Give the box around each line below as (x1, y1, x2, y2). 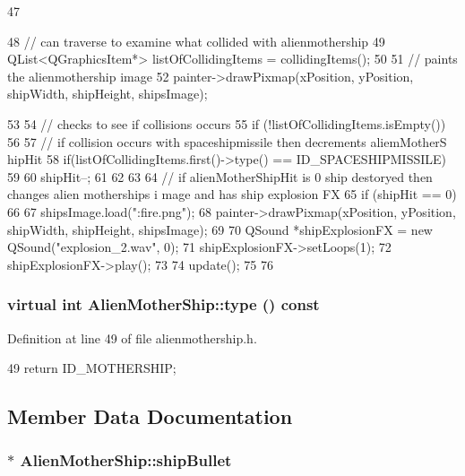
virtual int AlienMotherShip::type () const (7, 293, 320, 316)
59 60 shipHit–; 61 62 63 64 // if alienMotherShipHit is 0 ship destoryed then (7, 167, 433, 186)
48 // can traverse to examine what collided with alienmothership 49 (7, 31, 385, 50)
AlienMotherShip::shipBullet (20, 449, 232, 472)
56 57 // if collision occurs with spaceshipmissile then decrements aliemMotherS (7, 132, 447, 151)
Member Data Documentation (7, 402, 293, 430)
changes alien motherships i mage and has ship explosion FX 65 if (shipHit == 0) (7, 185, 457, 203)
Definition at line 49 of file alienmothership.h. (7, 328, 257, 347)
